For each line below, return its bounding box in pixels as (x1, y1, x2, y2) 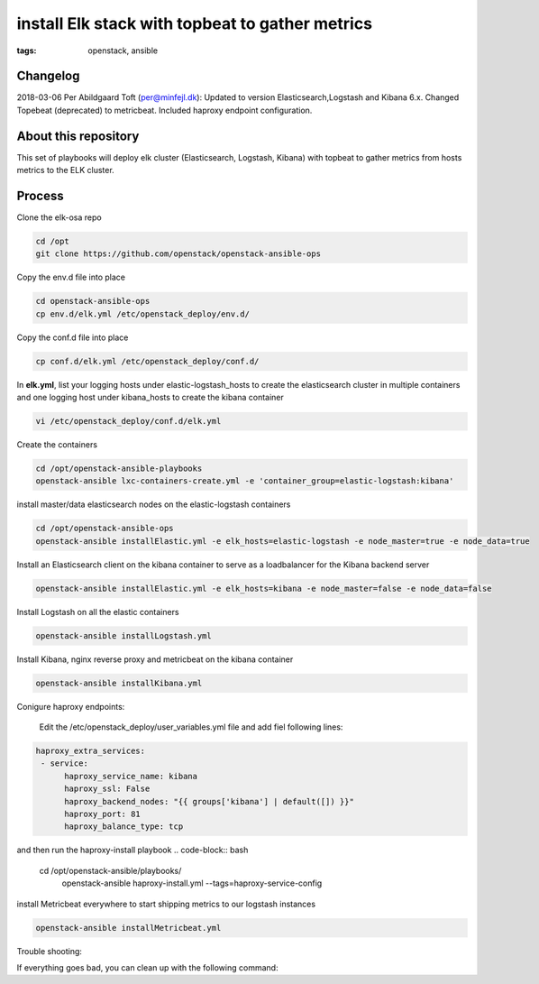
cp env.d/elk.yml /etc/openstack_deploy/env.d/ (35, 308, 250, 319)
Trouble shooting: (16, 945, 83, 956)
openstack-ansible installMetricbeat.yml (35, 923, 222, 933)
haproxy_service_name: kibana (64, 771, 198, 781)
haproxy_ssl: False (64, 784, 151, 794)
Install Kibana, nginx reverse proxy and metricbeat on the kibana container (16, 654, 294, 665)
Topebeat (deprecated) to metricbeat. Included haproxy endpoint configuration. (16, 105, 313, 115)
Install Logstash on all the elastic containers (16, 606, 179, 617)
